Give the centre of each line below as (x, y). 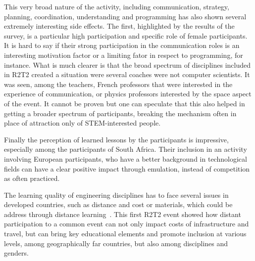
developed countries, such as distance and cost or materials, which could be (118, 204)
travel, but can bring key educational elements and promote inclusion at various (125, 234)
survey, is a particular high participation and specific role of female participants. (126, 35)
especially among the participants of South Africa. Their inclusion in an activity (126, 149)
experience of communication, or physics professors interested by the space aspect (128, 94)
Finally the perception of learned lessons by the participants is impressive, (116, 139)
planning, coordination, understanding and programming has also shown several (125, 16)
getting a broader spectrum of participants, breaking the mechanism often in (120, 113)
